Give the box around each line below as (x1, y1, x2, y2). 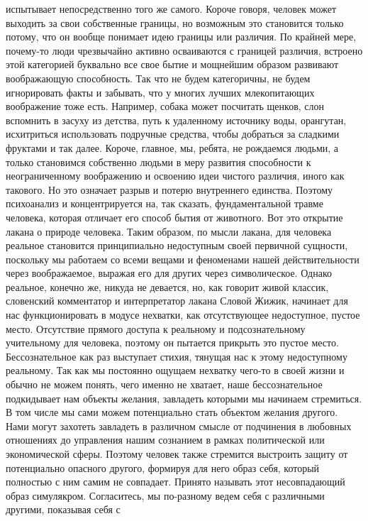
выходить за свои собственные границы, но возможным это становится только (6, 15, 344, 30)
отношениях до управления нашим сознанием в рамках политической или (6, 432, 325, 447)
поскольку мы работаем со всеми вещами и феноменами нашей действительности (6, 251, 359, 266)
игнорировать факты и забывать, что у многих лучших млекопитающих (6, 84, 315, 99)
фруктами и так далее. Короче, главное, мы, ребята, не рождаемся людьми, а (6, 140, 339, 155)
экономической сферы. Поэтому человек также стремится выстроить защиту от (6, 446, 348, 461)
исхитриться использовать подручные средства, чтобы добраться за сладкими (6, 126, 340, 141)
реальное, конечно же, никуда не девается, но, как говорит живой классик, (6, 279, 329, 294)
